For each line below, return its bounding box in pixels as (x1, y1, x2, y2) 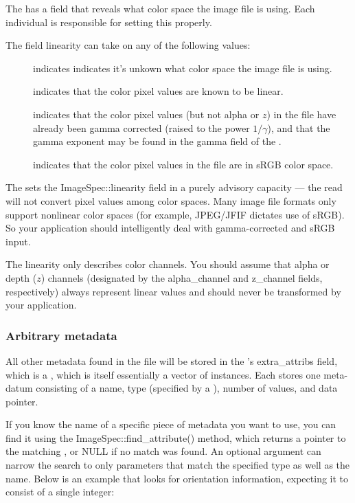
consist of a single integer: (5, 484, 115, 499)
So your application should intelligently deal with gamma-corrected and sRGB (5, 221, 335, 235)
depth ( (5, 270, 37, 284)
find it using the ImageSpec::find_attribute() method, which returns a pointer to (5, 430, 346, 445)
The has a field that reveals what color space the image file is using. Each (5, 1, 315, 15)
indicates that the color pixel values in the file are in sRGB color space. (33, 157, 334, 171)
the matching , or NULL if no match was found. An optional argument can (5, 444, 321, 458)
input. (5, 234, 31, 248)
